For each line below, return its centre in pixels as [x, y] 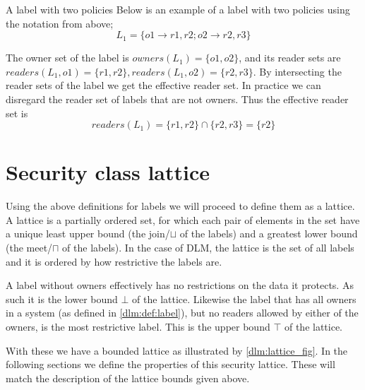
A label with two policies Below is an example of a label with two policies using [178, 9]
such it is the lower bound [62, 299]
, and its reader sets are [290, 58]
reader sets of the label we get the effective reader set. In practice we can [163, 85]
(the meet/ [29, 248]
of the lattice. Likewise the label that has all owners [244, 299]
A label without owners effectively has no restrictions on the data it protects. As [180, 285]
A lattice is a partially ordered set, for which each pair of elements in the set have [183, 219]
